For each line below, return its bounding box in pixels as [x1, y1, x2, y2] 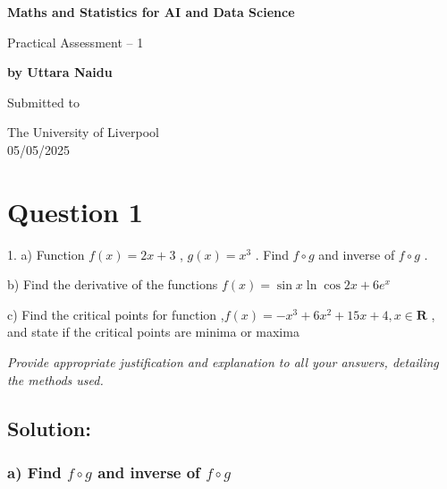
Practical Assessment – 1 [7, 32, 144, 51]
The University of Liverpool [7, 123, 159, 142]
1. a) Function [7, 244, 85, 263]
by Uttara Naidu [7, 63, 113, 81]
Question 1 [7, 193, 143, 229]
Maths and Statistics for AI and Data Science [7, 3, 295, 21]
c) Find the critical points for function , [7, 305, 224, 323]
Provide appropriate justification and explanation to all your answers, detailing [7, 353, 439, 372]
